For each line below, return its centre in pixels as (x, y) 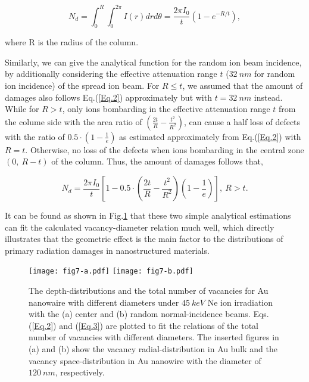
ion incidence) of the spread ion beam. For (82, 86)
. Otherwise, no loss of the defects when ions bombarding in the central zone (165, 149)
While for (22, 109)
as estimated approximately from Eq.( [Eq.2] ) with (210, 136)
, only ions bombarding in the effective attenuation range (166, 109)
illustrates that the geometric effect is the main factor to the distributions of (144, 239)
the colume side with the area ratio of (74, 121)
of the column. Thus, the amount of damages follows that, (157, 161)
